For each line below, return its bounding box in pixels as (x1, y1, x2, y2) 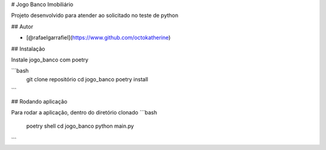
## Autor (11, 23, 33, 30)
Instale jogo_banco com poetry (11, 56, 89, 63)
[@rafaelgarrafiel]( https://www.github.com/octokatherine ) (26, 34, 171, 42)
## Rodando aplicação (11, 98, 68, 105)
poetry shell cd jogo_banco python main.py (26, 122, 134, 130)
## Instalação (11, 45, 45, 52)
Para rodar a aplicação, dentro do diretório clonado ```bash (11, 108, 157, 116)
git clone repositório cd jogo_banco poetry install (26, 75, 149, 83)
